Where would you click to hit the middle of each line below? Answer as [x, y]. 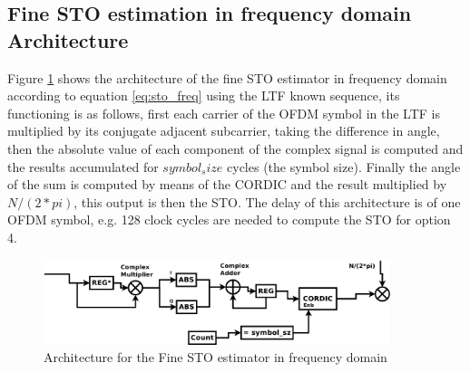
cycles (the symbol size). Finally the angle [344, 166]
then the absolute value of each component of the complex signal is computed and [235, 148]
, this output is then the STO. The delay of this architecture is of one [267, 201]
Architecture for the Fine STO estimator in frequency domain [215, 357]
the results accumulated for [83, 166]
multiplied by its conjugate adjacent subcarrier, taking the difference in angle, [224, 131]
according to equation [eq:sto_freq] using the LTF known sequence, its [204, 95]
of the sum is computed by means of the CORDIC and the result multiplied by [227, 184]
